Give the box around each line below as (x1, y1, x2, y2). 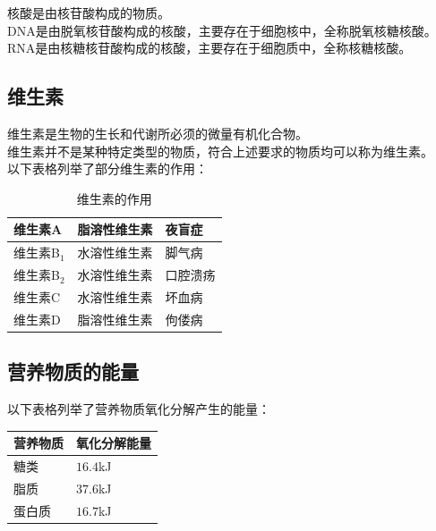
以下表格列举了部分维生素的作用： (7, 159, 208, 178)
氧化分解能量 (76, 434, 151, 452)
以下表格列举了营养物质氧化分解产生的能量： (7, 400, 270, 418)
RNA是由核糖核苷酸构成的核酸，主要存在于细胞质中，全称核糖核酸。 (7, 38, 412, 57)
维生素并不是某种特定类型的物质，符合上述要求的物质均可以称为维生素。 (7, 141, 433, 160)
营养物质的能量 (7, 358, 139, 385)
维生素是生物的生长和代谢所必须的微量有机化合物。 (7, 123, 308, 142)
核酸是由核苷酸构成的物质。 (7, 4, 170, 21)
